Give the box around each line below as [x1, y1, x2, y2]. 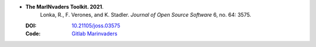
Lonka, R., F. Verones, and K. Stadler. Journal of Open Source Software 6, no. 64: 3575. [40, 12, 252, 19]
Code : [25, 30, 41, 37]
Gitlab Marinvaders [71, 30, 118, 37]
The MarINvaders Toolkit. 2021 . [25, 3, 104, 10]
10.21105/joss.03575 [71, 22, 121, 29]
